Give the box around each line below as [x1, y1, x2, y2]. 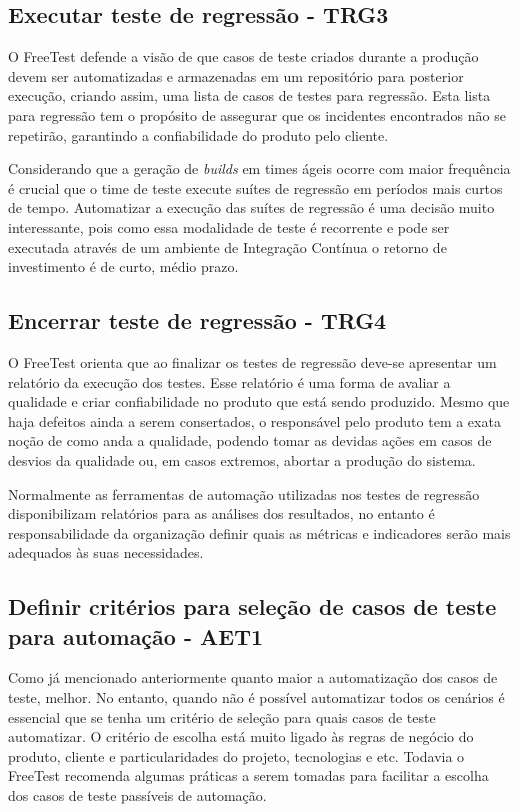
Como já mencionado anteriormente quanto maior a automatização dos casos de [8, 667, 498, 688]
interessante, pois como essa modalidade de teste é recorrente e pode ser [8, 216, 450, 237]
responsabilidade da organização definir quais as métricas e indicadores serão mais [8, 522, 511, 543]
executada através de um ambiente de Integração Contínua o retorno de [8, 236, 447, 257]
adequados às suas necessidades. [8, 542, 204, 563]
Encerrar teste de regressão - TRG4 [8, 305, 387, 336]
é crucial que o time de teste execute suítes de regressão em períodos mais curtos [8, 177, 503, 198]
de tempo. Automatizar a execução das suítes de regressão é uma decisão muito [8, 197, 495, 218]
